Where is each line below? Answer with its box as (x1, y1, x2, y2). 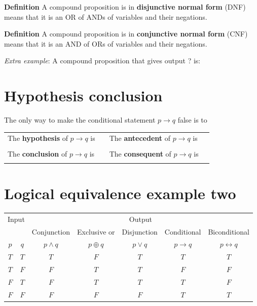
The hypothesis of (8, 133, 68, 143)
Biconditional (208, 226, 249, 237)
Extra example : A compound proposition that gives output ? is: (4, 55, 201, 66)
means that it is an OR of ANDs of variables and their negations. (4, 11, 207, 22)
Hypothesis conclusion (4, 85, 163, 106)
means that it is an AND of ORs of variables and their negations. (4, 38, 207, 49)
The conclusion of (8, 148, 67, 159)
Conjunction (31, 226, 70, 237)
